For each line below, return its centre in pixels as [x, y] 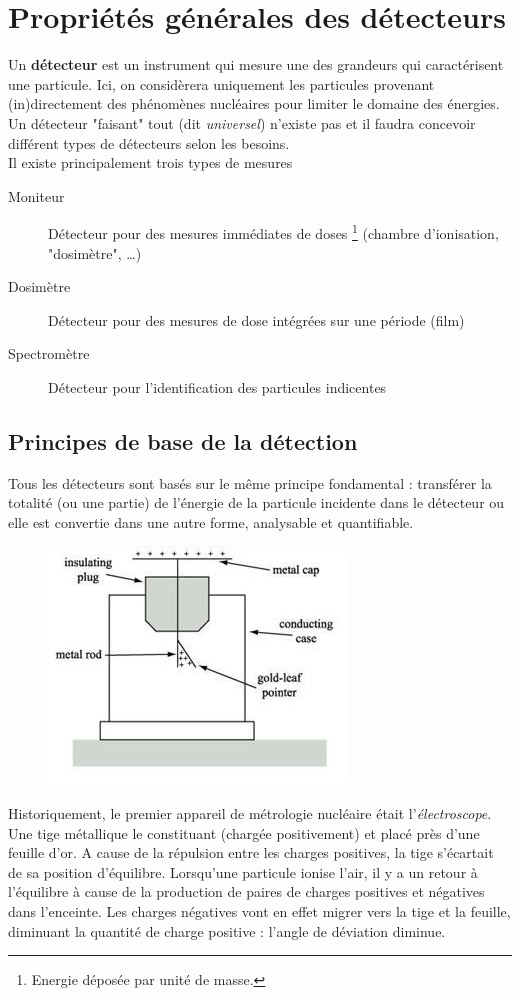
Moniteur [36, 195]
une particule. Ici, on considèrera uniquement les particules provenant [221, 83]
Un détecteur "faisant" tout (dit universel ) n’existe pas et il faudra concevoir [242, 122]
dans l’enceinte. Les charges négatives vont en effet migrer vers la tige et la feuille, [259, 911]
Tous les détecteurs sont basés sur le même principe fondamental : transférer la [250, 482]
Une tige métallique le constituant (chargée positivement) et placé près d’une [244, 832]
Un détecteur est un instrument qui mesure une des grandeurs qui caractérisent [256, 64]
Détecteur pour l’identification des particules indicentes [217, 386]
